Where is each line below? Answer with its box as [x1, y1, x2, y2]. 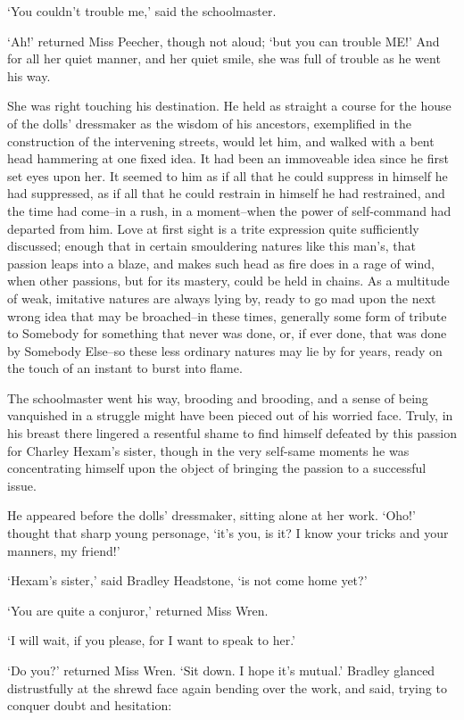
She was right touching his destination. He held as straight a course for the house [7, 96, 452, 115]
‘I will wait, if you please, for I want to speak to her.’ [7, 631, 295, 650]
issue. [7, 476, 37, 494]
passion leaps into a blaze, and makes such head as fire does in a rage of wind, [7, 253, 435, 272]
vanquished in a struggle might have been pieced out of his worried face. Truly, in [7, 406, 453, 425]
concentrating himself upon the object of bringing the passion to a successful [7, 459, 427, 477]
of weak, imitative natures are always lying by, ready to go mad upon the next [7, 288, 436, 307]
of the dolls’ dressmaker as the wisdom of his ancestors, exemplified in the [7, 113, 411, 132]
